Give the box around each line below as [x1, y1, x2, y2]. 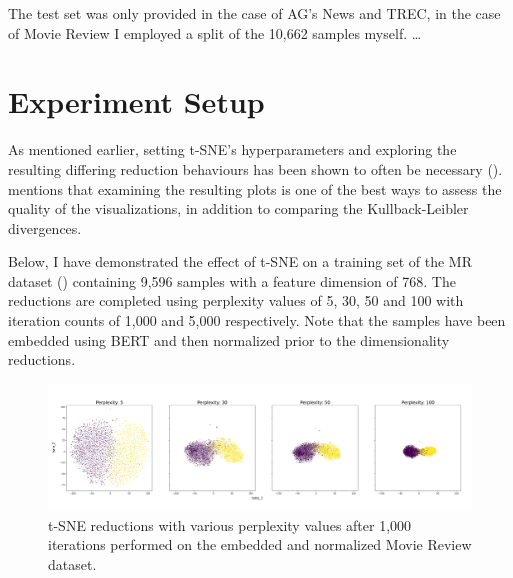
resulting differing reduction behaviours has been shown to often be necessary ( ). [8, 158, 503, 179]
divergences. [8, 217, 82, 238]
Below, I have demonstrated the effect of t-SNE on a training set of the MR [8, 251, 472, 272]
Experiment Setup [8, 81, 265, 122]
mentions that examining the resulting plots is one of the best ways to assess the [8, 178, 502, 199]
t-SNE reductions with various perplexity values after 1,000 [48, 514, 412, 535]
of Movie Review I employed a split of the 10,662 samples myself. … [8, 22, 422, 43]
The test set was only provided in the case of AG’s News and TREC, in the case [8, 3, 501, 23]
